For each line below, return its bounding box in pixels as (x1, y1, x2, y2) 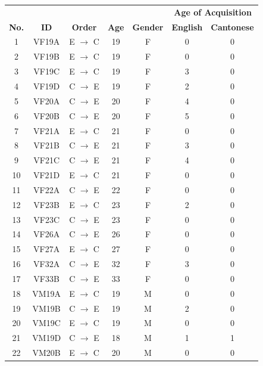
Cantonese (211, 20, 254, 33)
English (171, 20, 203, 33)
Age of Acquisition (174, 5, 252, 18)
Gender (132, 20, 164, 33)
